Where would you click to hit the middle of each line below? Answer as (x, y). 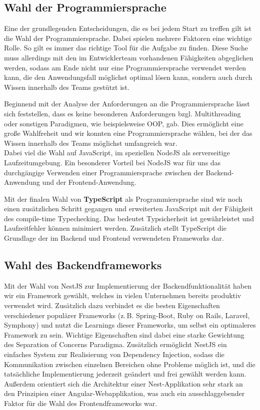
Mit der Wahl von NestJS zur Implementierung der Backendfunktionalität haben (128, 285)
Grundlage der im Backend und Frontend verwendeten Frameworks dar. (114, 238)
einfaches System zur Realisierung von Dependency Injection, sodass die (114, 354)
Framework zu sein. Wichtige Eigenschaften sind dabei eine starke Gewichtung (124, 334)
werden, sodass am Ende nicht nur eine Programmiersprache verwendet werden (125, 67)
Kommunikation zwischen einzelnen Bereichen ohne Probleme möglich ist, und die (130, 364)
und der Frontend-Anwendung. (89, 182)
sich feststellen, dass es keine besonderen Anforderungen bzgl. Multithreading (122, 113)
